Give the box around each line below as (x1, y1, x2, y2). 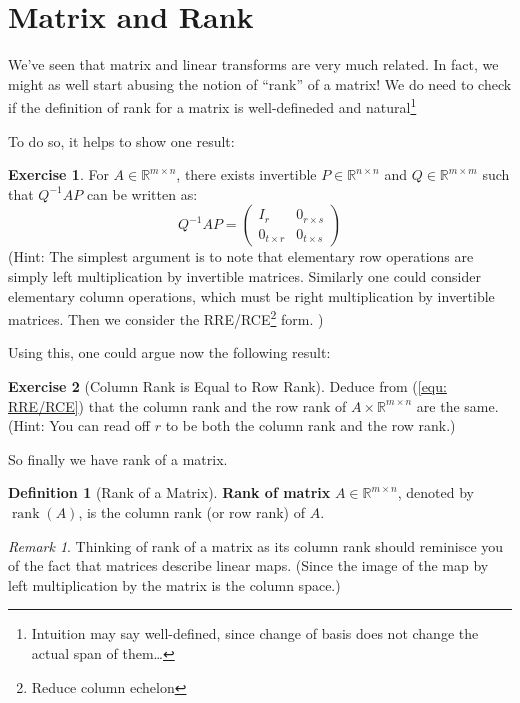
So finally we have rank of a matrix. (8, 448, 228, 469)
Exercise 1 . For (8, 164, 109, 185)
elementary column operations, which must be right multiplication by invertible (8, 285, 495, 306)
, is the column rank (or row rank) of (78, 501, 305, 522)
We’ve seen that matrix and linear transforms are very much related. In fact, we (8, 54, 499, 75)
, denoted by (397, 482, 474, 503)
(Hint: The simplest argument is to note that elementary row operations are (8, 246, 474, 267)
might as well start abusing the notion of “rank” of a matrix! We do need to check (8, 73, 512, 94)
